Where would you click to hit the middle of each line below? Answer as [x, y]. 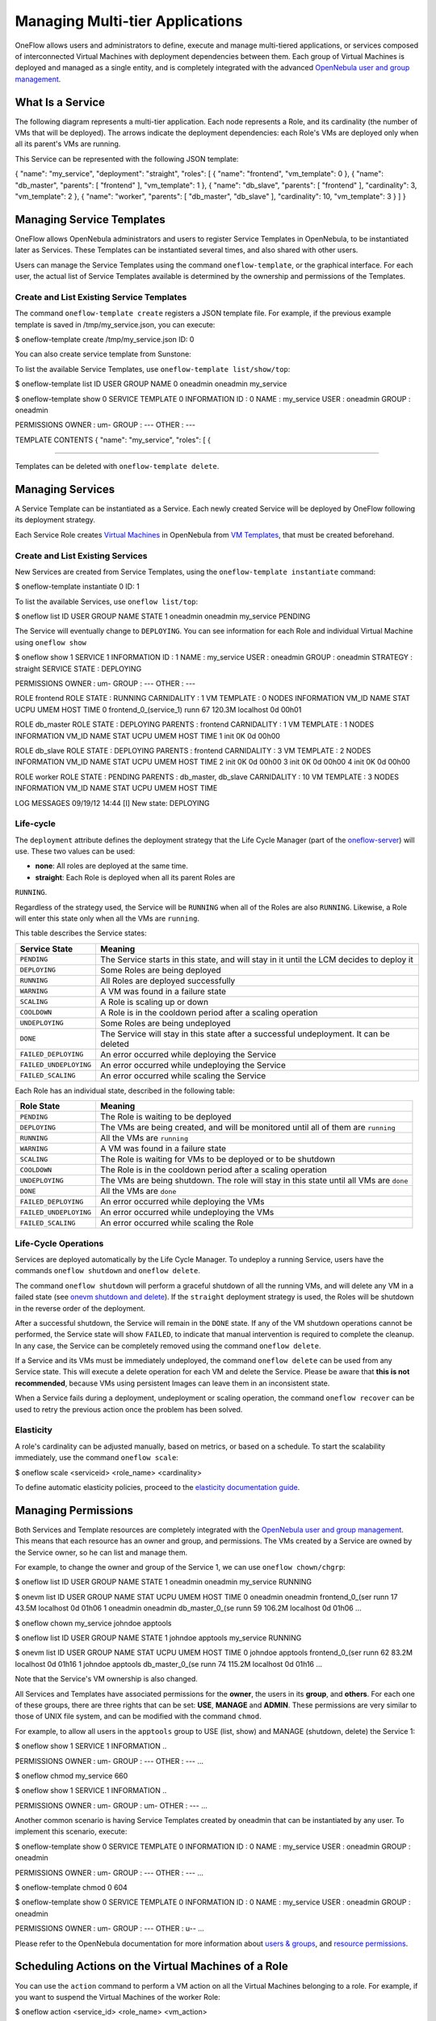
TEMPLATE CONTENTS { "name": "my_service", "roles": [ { [113, 440]
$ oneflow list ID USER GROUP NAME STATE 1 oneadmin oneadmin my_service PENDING [163, 616]
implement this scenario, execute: [71, 1832]
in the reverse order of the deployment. [80, 1308]
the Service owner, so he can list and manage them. [101, 1552]
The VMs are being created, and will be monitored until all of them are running [248, 1128]
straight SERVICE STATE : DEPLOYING [78, 669]
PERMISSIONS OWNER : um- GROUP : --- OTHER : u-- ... [110, 1929]
